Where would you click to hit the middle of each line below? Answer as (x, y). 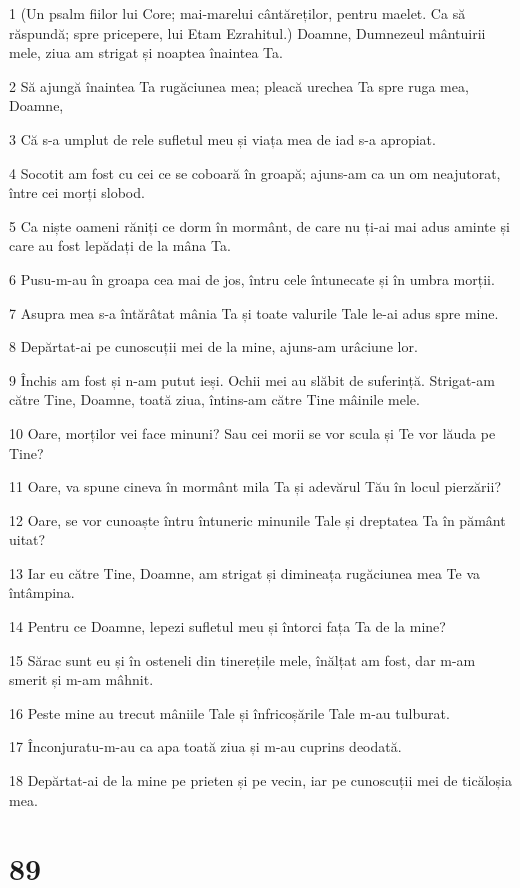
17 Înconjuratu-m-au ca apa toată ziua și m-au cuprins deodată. (205, 746)
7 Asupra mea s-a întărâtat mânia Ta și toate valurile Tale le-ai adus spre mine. (254, 312)
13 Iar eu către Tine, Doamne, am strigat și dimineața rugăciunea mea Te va (245, 572)
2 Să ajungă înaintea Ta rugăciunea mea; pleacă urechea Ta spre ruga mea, (239, 85)
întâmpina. (42, 592)
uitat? (27, 539)
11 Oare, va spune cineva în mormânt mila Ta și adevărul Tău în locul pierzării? (255, 486)
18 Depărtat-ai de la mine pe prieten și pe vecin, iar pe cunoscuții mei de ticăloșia (260, 780)
